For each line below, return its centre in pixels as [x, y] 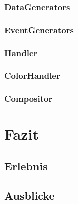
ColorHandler [32, 76]
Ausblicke [29, 195]
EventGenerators [39, 29]
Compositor [28, 99]
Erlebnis [26, 166]
